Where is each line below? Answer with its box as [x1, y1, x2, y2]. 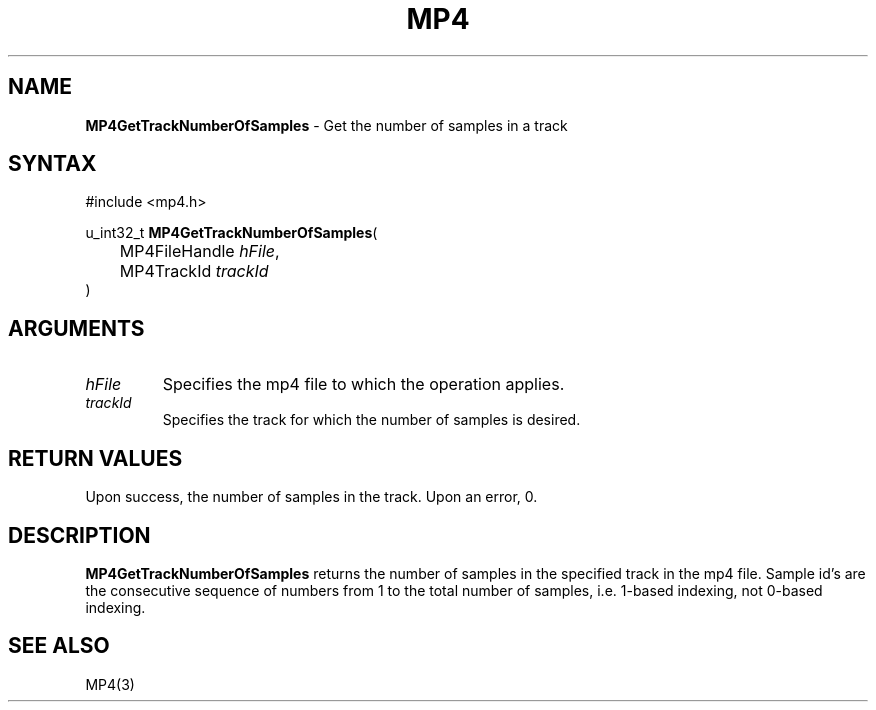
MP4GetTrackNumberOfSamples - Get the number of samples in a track [85, 116, 568, 134]
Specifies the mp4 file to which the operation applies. [162, 374, 565, 395]
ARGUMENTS [8, 315, 145, 341]
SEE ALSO [8, 633, 110, 659]
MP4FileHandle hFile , [119, 241, 280, 262]
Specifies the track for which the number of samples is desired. [162, 411, 581, 429]
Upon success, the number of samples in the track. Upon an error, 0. [85, 488, 538, 506]
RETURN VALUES [8, 445, 183, 471]
